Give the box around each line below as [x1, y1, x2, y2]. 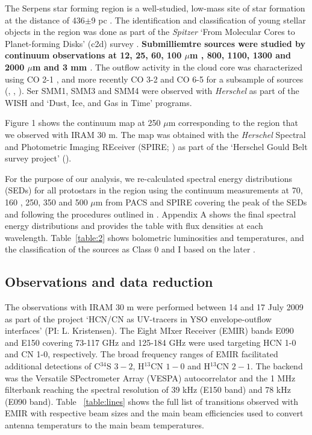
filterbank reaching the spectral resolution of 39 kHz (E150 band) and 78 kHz [5, 383, 291, 396]
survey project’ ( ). [5, 152, 72, 164]
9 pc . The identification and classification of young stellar [91, 13, 306, 26]
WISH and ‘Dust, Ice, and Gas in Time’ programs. [5, 96, 192, 108]
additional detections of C [5, 360, 101, 372]
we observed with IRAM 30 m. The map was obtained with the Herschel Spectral [5, 128, 306, 140]
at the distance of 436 [5, 13, 85, 26]
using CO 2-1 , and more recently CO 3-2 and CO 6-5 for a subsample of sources [5, 72, 304, 85]
